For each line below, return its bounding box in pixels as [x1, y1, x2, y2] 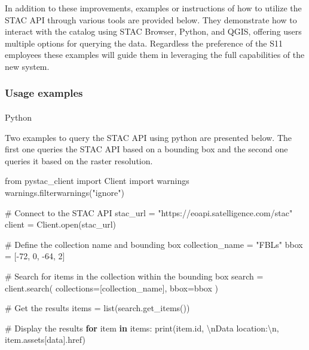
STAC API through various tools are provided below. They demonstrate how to [5, 13, 297, 26]
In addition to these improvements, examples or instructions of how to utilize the [5, 2, 302, 14]
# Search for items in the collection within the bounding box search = [5, 269, 264, 282]
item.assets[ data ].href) [5, 333, 85, 346]
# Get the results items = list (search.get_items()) [5, 302, 190, 314]
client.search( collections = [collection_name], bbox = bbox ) [5, 281, 218, 294]
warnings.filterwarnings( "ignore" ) [5, 186, 124, 198]
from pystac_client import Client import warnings [5, 174, 189, 187]
